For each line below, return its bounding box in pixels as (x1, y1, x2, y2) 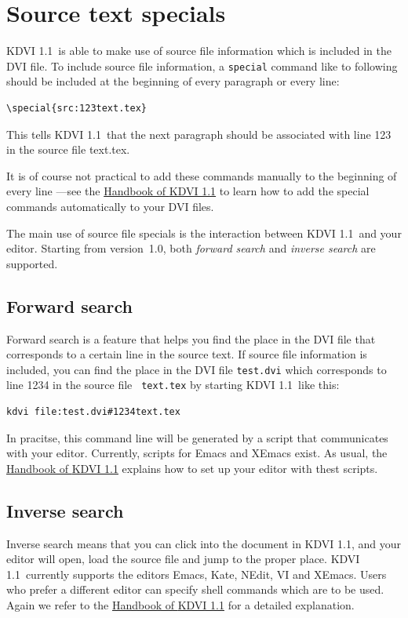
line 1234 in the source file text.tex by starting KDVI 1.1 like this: (6, 376, 340, 393)
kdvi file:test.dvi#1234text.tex (6, 406, 180, 418)
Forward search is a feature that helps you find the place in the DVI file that (6, 330, 376, 347)
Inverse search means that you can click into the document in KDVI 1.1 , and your (6, 535, 401, 551)
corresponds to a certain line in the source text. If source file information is (6, 346, 367, 362)
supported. (6, 255, 58, 271)
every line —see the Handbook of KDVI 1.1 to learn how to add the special (6, 183, 370, 199)
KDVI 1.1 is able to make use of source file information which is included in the (6, 42, 392, 59)
